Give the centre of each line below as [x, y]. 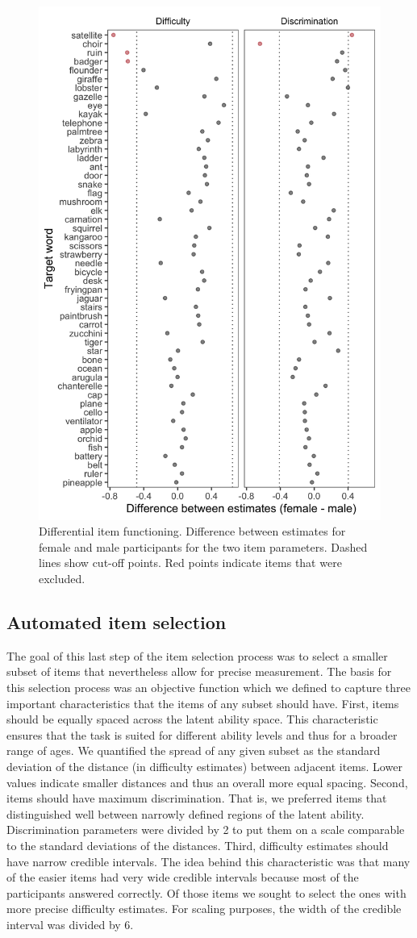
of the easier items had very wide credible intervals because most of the [183, 877]
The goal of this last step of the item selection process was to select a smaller [197, 655]
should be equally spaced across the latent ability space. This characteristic [192, 719]
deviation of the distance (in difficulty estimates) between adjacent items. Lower [204, 766]
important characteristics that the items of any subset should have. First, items [203, 703]
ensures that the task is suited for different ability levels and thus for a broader [202, 734]
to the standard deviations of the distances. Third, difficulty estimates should [198, 845]
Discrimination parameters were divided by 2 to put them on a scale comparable [206, 830]
